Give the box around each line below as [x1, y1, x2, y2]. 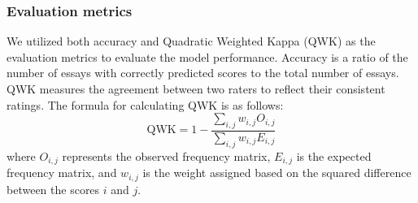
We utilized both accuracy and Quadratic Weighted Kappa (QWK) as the [7, 32, 376, 50]
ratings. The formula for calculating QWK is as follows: [7, 96, 284, 113]
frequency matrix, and [7, 164, 117, 181]
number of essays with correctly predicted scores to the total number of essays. [7, 64, 399, 81]
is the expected [296, 147, 372, 164]
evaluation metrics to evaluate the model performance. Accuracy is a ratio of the [7, 48, 408, 65]
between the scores [7, 180, 100, 197]
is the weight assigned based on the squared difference [142, 164, 411, 181]
